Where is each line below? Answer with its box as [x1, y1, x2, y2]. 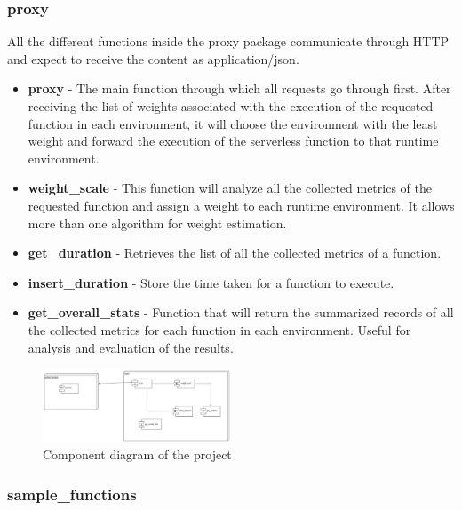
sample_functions [7, 482, 137, 505]
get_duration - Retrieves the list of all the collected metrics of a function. [28, 243, 442, 262]
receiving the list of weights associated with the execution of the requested [28, 97, 434, 115]
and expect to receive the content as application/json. [7, 49, 299, 68]
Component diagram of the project [43, 445, 232, 464]
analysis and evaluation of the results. [28, 338, 234, 356]
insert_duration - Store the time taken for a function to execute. [28, 273, 394, 291]
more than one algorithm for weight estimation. [28, 213, 287, 232]
